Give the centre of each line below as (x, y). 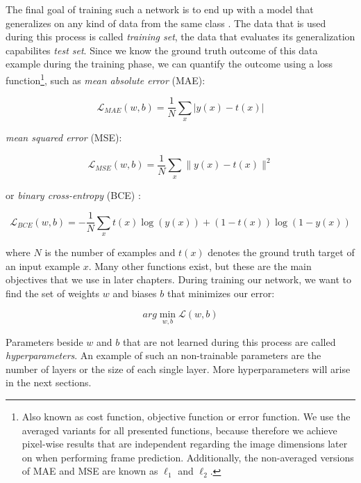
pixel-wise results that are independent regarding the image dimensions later (185, 444)
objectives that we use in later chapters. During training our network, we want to (179, 279)
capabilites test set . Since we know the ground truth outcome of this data (162, 50)
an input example (43, 266)
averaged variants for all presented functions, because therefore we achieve (179, 430)
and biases (135, 293)
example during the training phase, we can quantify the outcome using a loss (169, 64)
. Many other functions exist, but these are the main (200, 266)
